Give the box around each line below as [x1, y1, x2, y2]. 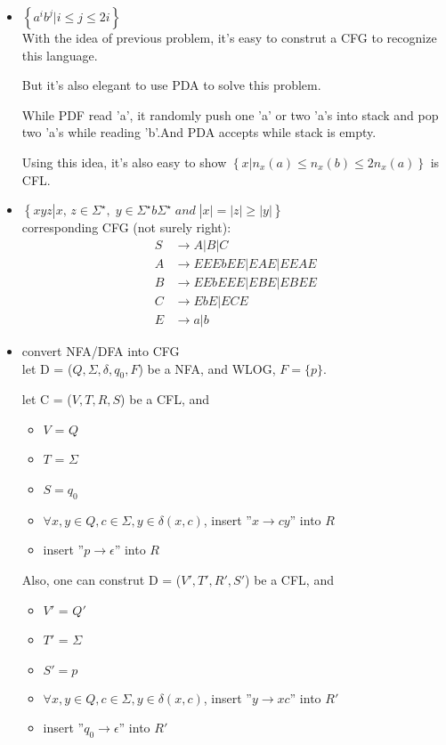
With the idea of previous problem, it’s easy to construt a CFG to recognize [21, 28, 437, 46]
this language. [21, 45, 98, 64]
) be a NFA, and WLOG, [138, 359, 276, 377]
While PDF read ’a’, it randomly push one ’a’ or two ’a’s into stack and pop [21, 105, 439, 124]
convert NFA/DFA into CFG [21, 341, 180, 360]
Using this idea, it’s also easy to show [21, 152, 227, 171]
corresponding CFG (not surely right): [21, 218, 231, 237]
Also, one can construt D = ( [21, 571, 182, 589]
